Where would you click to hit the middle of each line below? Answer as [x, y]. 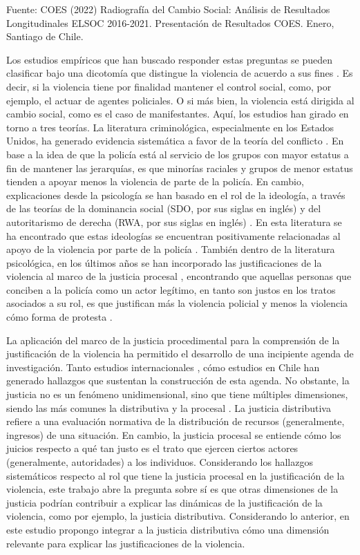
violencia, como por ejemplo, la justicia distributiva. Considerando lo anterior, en [178, 516]
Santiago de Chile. [45, 36]
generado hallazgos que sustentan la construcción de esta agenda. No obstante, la [178, 380]
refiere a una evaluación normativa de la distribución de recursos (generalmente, [176, 421]
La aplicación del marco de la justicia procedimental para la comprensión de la [173, 340]
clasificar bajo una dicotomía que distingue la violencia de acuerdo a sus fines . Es [180, 73]
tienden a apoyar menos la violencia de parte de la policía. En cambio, [155, 181]
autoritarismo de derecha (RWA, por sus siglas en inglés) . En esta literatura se [174, 222]
